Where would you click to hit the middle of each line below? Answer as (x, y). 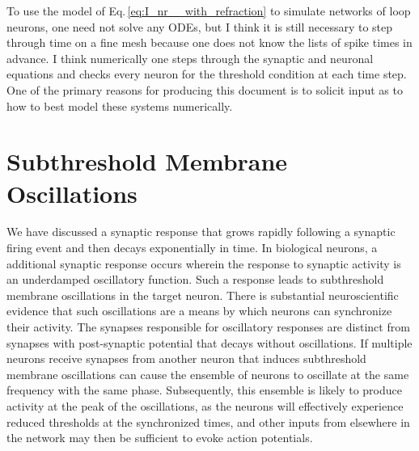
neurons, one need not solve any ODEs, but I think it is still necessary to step (200, 26)
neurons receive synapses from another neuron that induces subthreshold (186, 358)
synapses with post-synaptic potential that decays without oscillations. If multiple (209, 342)
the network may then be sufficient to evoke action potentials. (160, 438)
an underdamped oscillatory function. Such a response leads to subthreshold (195, 279)
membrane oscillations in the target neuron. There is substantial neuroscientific (203, 295)
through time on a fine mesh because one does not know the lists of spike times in (209, 42)
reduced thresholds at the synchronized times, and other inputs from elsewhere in (208, 421)
